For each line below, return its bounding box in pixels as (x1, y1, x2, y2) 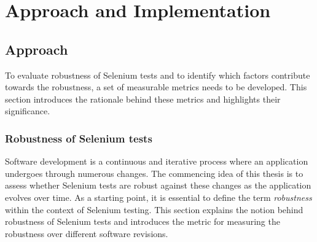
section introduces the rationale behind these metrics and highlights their (5, 92, 281, 105)
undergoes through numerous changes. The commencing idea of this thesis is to (5, 166, 303, 179)
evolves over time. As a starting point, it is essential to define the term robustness (5, 190, 312, 203)
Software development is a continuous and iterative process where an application (5, 155, 308, 168)
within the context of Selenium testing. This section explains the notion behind (5, 203, 303, 216)
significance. (5, 104, 50, 117)
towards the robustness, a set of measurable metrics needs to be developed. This (5, 80, 307, 93)
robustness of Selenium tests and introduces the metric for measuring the (5, 215, 280, 228)
